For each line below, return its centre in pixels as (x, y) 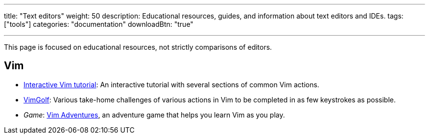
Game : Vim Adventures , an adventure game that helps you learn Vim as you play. (154, 115)
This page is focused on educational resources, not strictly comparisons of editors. (138, 47)
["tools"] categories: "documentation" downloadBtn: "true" (99, 24)
